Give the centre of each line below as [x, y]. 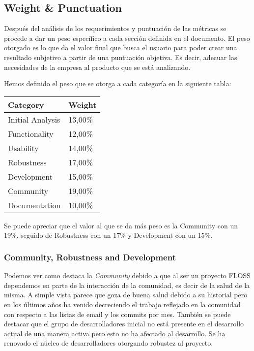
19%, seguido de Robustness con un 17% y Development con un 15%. [108, 235]
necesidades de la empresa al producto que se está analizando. [97, 67]
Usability [23, 148]
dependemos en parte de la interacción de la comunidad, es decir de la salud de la [127, 285]
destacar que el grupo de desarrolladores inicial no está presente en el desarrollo [124, 324]
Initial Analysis [34, 119]
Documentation [34, 205]
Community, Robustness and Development [90, 257]
